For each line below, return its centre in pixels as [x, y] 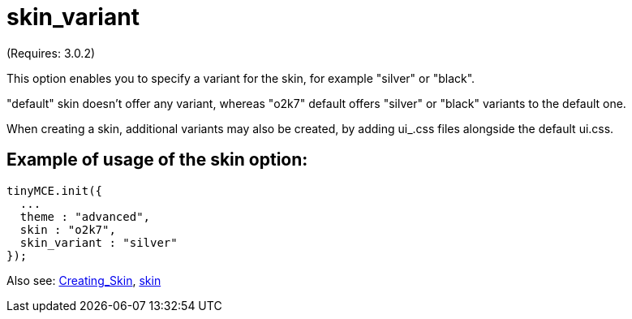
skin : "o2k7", [68, 229]
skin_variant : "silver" [99, 242]
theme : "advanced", [85, 216]
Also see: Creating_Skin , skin [84, 280]
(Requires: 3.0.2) [51, 53]
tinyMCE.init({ [55, 190]
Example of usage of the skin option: [157, 160]
